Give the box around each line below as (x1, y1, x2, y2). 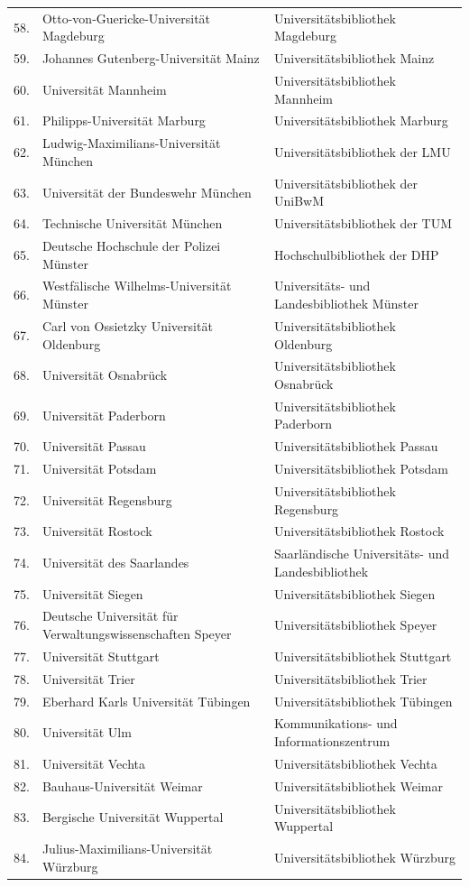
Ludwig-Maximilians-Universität (41, 134, 221, 152)
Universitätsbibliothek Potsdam (274, 459, 449, 478)
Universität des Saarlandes (41, 552, 189, 571)
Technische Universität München (41, 214, 223, 233)
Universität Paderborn (41, 405, 166, 424)
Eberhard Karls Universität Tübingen (41, 691, 251, 710)
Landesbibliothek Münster (274, 294, 418, 313)
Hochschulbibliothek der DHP (274, 245, 439, 263)
